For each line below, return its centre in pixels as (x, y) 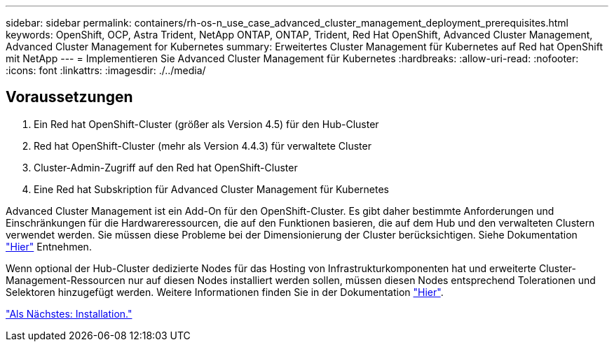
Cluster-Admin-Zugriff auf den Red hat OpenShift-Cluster (166, 167)
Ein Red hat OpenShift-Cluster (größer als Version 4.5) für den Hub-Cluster (206, 124)
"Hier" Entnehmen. (49, 246)
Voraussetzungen (69, 97)
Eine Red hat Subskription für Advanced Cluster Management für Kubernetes (211, 189)
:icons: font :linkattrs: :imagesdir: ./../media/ (106, 70)
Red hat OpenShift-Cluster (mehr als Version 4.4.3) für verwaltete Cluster (203, 146)
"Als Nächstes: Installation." (69, 313)
